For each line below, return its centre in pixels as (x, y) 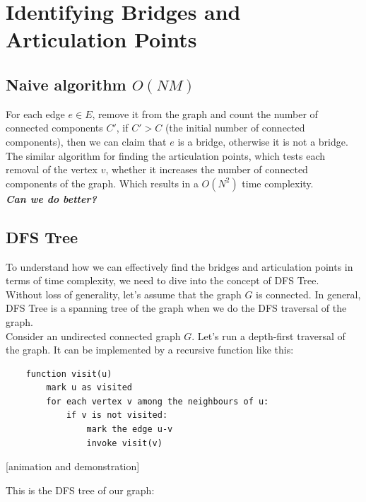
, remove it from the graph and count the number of (205, 113)
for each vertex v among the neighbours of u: (158, 401)
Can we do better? (51, 198)
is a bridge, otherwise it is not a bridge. (263, 141)
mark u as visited (89, 388)
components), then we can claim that (86, 141)
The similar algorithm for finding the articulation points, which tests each (165, 155)
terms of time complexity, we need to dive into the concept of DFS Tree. (163, 280)
